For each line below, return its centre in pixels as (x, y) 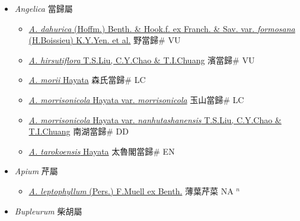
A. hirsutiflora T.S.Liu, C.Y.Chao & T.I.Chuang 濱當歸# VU (142, 60)
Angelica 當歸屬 (44, 8)
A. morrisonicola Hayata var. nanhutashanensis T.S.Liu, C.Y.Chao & (155, 119)
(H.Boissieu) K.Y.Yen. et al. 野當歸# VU (105, 40)
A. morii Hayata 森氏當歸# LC (87, 80)
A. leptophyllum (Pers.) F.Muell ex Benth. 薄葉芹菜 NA (131, 190)
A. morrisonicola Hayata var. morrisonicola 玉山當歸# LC (136, 99)
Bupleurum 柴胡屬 (48, 211)
